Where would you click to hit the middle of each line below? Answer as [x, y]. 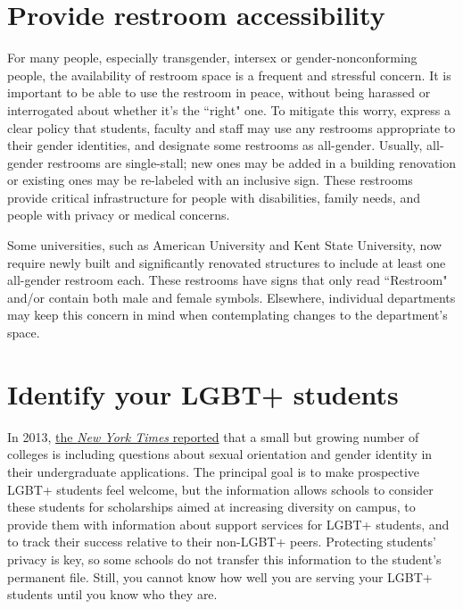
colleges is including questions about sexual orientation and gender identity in [220, 454]
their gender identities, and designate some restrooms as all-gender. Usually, [215, 145]
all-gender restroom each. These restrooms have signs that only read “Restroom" [227, 280]
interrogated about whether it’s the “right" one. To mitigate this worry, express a [229, 109]
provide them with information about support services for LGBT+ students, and [228, 524]
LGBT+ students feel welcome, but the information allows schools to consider [220, 489]
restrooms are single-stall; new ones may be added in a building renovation [252, 162]
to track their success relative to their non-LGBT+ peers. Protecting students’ [222, 542]
